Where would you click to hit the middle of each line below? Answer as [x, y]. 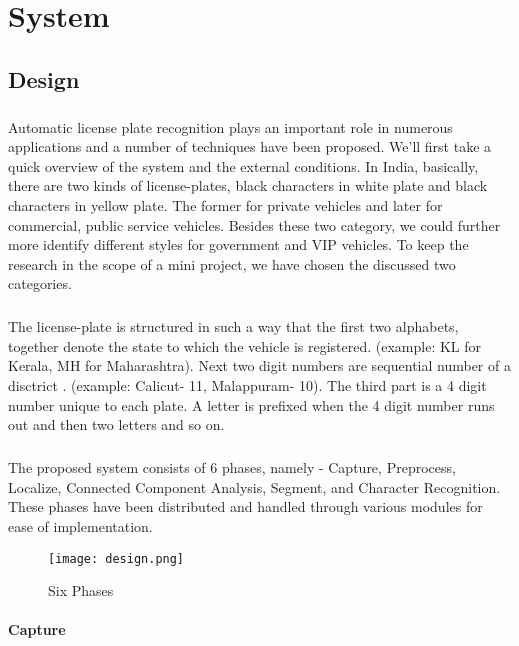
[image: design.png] [116, 558]
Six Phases [81, 590]
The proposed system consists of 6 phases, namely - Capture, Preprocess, [232, 467]
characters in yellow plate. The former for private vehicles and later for [225, 204]
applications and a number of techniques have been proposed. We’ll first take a [250, 146]
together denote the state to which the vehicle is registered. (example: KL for [245, 345]
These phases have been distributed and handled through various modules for [245, 506]
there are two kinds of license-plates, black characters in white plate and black [248, 185]
